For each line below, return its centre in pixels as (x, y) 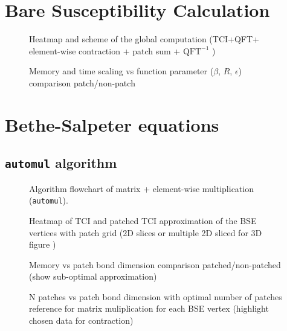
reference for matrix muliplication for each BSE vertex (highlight (149, 308)
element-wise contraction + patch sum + (105, 50)
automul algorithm (61, 163)
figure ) (43, 244)
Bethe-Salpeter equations (112, 124)
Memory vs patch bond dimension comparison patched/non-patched (155, 264)
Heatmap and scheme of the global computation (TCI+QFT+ (144, 39)
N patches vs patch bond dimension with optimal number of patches (156, 296)
